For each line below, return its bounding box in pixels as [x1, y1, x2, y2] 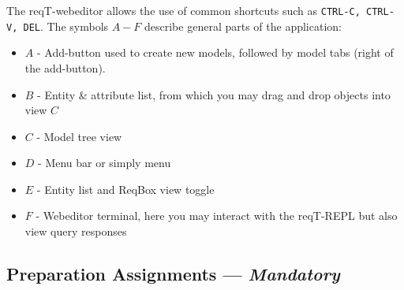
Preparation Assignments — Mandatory [6, 262, 340, 286]
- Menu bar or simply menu [38, 154, 171, 171]
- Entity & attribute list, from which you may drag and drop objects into [37, 86, 391, 102]
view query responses [24, 223, 127, 240]
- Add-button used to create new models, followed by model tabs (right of [36, 44, 394, 61]
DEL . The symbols [23, 17, 109, 34]
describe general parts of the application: [144, 17, 342, 34]
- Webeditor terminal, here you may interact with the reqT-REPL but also [36, 207, 398, 224]
